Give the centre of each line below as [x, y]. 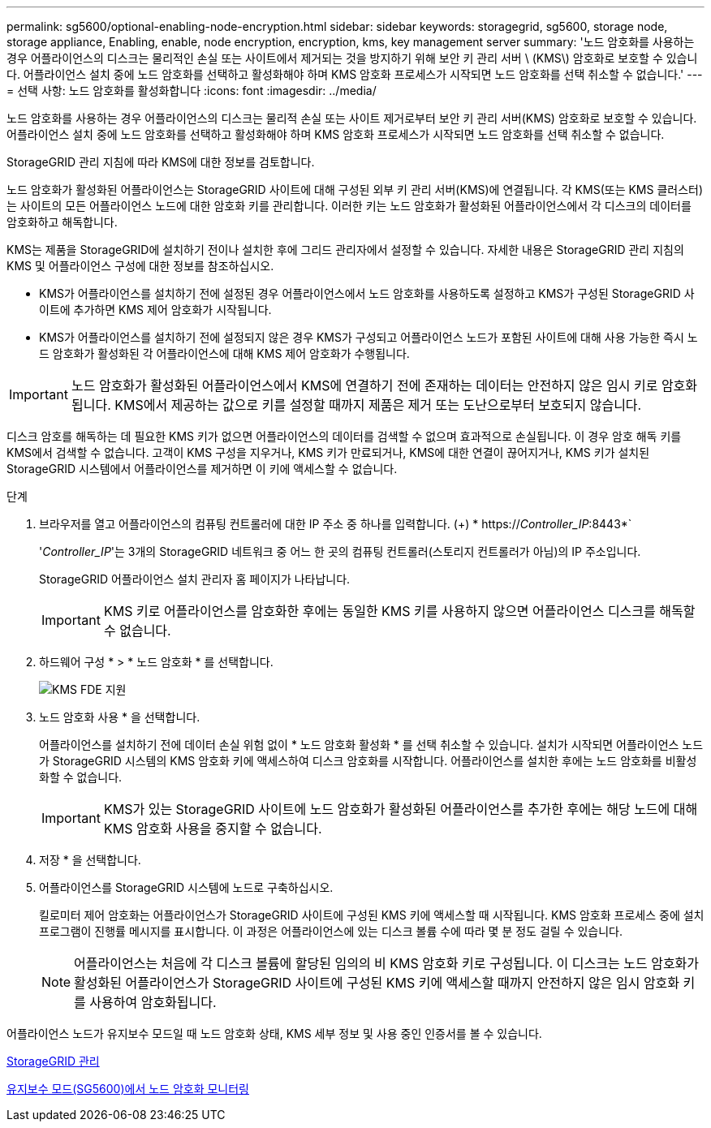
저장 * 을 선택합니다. [90, 860]
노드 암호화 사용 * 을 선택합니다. [120, 717]
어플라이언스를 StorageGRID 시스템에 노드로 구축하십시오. [186, 887]
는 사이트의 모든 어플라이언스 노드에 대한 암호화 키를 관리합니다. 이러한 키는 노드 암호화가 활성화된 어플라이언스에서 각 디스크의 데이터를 [349, 206]
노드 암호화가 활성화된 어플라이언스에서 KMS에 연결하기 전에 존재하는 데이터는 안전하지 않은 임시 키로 [364, 385]
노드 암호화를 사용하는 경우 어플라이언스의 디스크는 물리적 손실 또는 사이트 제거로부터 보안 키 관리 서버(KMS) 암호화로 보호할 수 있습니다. [352, 118]
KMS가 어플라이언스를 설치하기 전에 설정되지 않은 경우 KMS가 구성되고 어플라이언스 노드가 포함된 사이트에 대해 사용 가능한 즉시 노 [368, 337]
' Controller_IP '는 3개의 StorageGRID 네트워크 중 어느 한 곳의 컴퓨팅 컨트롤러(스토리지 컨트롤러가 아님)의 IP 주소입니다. [340, 551]
